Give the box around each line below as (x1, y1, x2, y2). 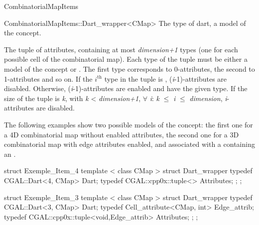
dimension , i (189, 93, 227, 103)
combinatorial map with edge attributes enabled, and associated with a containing (4, 139, 255, 149)
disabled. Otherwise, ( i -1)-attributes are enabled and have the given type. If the (4, 83, 248, 94)
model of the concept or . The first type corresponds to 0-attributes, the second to (4, 63, 255, 74)
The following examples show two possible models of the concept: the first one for (4, 119, 253, 129)
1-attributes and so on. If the (4, 73, 93, 84)
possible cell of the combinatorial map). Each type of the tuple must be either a (4, 54, 248, 64)
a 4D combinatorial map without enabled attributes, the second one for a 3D (4, 129, 239, 139)
